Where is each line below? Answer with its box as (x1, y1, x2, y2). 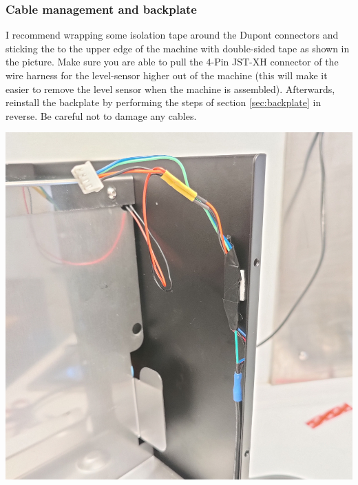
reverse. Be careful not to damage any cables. (6, 108, 197, 123)
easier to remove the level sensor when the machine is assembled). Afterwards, (6, 81, 335, 96)
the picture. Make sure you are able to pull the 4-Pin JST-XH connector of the (6, 54, 339, 69)
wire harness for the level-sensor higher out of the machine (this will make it (6, 68, 328, 82)
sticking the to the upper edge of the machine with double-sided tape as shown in (6, 41, 350, 55)
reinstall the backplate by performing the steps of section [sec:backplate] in (6, 95, 322, 110)
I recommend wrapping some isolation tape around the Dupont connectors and (6, 28, 339, 42)
